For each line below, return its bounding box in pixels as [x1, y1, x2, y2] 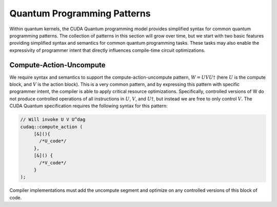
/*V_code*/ [39, 160, 67, 165]
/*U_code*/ [39, 138, 67, 144]
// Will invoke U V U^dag [20, 117, 86, 123]
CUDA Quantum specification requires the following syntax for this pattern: [9, 103, 168, 109]
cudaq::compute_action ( [20, 124, 83, 129]
